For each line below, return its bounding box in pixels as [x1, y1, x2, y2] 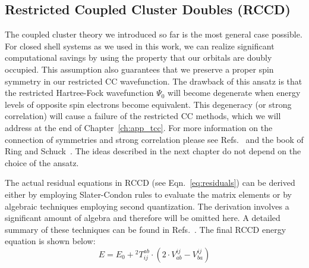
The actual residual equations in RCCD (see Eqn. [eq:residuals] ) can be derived [5, 176, 295, 189]
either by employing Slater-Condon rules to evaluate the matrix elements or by [5, 188, 292, 200]
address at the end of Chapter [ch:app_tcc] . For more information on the [5, 121, 273, 133]
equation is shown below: [5, 235, 96, 247]
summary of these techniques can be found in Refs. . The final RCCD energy [5, 223, 286, 235]
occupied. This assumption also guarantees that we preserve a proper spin [5, 63, 274, 75]
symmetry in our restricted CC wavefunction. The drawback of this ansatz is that [5, 74, 302, 87]
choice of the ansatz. [5, 156, 79, 169]
